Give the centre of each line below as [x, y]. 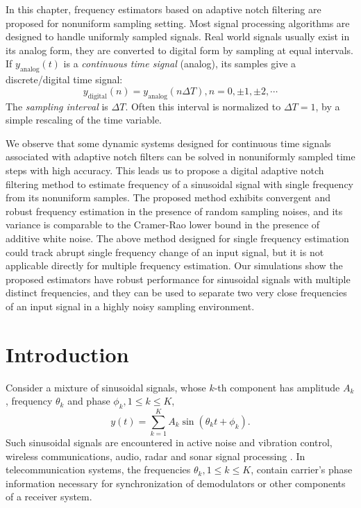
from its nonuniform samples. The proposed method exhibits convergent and [168, 197]
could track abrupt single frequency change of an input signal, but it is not [165, 252]
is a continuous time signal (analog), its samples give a [180, 63]
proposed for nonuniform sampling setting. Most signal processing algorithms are [178, 23]
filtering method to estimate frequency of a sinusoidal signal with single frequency [180, 184]
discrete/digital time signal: [64, 79]
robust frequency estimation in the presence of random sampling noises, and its [174, 211]
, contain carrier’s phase [302, 469]
